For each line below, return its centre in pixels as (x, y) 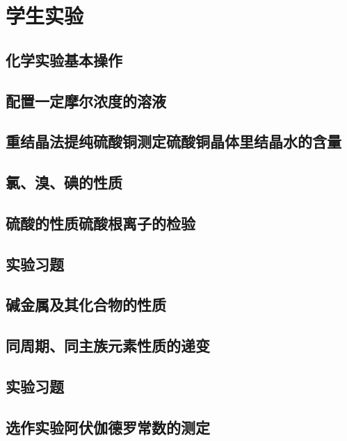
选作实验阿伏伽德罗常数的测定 (108, 427)
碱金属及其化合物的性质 (86, 305)
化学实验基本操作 (64, 59)
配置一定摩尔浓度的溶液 (86, 100)
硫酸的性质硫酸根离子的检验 (100, 223)
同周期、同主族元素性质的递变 (108, 346)
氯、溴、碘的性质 (64, 182)
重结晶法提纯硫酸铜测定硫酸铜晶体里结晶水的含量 (173, 141)
